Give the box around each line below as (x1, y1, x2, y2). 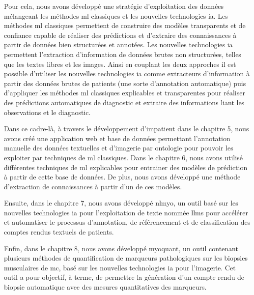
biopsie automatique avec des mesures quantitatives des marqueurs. (4, 282, 207, 292)
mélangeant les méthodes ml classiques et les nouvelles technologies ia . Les (4, 10, 228, 21)
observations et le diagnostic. (4, 107, 91, 117)
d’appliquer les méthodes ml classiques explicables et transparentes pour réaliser (4, 88, 245, 98)
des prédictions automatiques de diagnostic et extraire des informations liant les (4, 97, 245, 107)
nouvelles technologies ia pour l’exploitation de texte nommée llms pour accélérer (4, 207, 249, 217)
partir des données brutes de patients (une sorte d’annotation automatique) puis (4, 78, 246, 88)
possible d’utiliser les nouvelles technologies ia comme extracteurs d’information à (4, 68, 250, 79)
